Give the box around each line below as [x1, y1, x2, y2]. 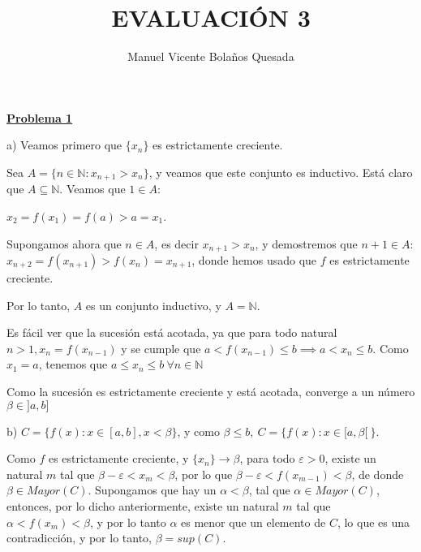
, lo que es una [337, 513, 410, 530]
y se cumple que [121, 339, 201, 356]
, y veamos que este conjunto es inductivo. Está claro [148, 163, 413, 180]
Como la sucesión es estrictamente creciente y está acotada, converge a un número [6, 382, 415, 399]
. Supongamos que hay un [88, 481, 217, 498]
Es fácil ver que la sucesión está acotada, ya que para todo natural [6, 324, 337, 341]
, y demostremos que [255, 235, 358, 252]
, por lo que [174, 465, 233, 482]
